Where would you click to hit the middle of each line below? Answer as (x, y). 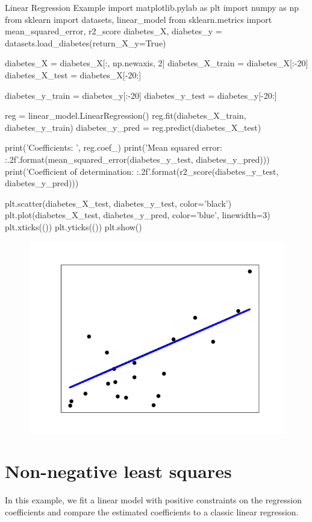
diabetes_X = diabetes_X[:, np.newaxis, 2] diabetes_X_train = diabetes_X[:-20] (157, 63)
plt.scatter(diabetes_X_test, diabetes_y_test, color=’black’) (118, 203)
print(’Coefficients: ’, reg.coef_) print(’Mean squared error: (114, 147)
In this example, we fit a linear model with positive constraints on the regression (153, 500)
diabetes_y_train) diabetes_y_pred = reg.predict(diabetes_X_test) (133, 127)
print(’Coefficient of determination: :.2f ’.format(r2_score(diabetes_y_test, (142, 171)
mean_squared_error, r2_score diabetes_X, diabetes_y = (114, 31)
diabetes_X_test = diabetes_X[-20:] (73, 74)
